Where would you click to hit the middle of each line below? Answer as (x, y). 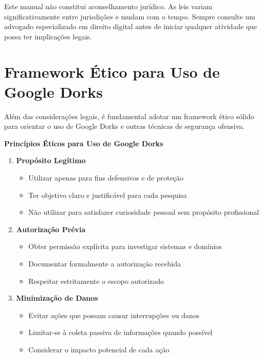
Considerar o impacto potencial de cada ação (99, 349)
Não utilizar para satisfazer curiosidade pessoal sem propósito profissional (144, 212)
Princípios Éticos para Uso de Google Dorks (84, 143)
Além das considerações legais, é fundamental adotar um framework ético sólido (129, 116)
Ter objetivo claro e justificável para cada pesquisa (108, 195)
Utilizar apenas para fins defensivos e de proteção (106, 178)
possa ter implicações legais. (48, 36)
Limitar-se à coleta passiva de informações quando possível (120, 332)
